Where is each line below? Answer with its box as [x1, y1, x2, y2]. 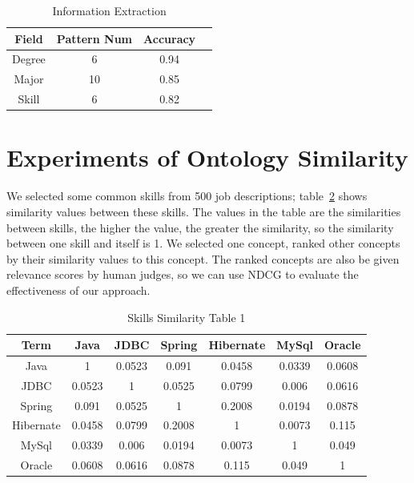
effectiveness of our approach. [6, 281, 151, 298]
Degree [12, 50, 46, 67]
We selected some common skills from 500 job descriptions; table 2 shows [6, 187, 368, 204]
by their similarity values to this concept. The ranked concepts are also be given [6, 250, 400, 267]
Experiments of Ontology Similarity [6, 141, 408, 174]
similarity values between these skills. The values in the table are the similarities [6, 203, 401, 219]
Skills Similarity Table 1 [127, 308, 246, 325]
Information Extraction [52, 2, 167, 18]
